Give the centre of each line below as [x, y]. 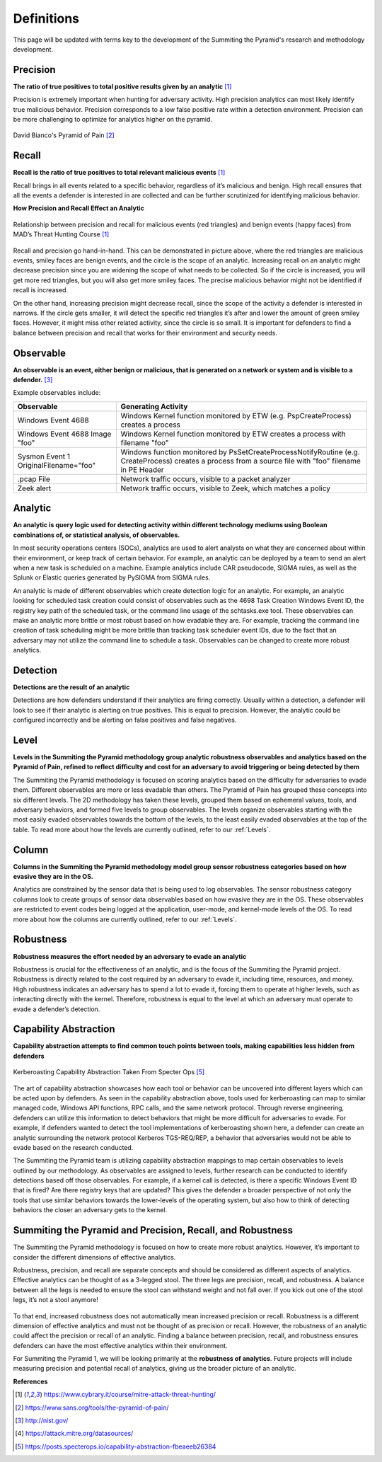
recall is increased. [41, 290]
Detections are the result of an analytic [71, 687]
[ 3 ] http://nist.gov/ [42, 1421]
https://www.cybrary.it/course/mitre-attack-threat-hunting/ [129, 1395]
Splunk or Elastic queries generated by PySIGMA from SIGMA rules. [112, 577]
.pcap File [34, 479]
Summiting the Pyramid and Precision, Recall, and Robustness [153, 1230]
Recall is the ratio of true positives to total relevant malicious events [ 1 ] [119, 173]
